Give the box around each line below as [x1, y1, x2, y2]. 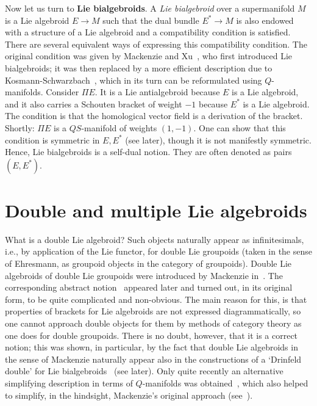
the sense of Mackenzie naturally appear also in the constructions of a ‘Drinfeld [5, 352, 302, 365]
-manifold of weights [81, 121, 157, 134]
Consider [46, 85, 79, 98]
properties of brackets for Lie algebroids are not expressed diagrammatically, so [5, 305, 301, 317]
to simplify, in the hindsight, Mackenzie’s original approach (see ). [5, 388, 253, 401]
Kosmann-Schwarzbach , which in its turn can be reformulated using [5, 73, 262, 86]
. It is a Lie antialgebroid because [94, 85, 220, 98]
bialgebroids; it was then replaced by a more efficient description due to [5, 61, 272, 74]
